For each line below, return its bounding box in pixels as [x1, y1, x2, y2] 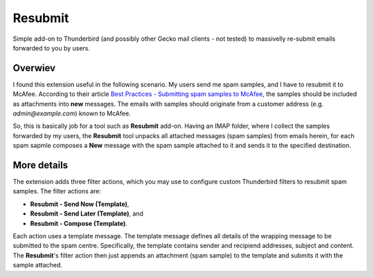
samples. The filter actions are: [12, 187, 102, 195]
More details [12, 160, 69, 171]
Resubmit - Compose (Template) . [30, 219, 128, 227]
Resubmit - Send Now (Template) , [30, 200, 130, 208]
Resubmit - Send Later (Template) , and [30, 209, 143, 218]
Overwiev [12, 62, 55, 74]
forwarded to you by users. [12, 44, 90, 52]
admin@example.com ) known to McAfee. [12, 109, 131, 117]
